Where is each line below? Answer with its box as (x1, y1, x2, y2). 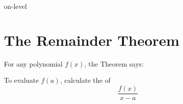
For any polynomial (4, 58, 63, 69)
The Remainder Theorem (4, 30, 180, 50)
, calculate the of (60, 75, 111, 85)
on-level (4, 1, 27, 11)
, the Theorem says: (84, 58, 144, 69)
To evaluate (4, 75, 39, 85)
